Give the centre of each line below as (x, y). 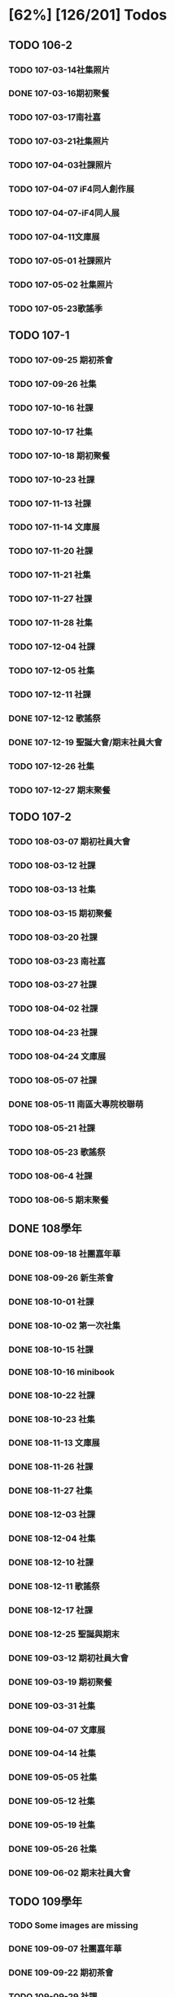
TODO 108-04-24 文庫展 (57, 1056)
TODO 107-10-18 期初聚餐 (59, 455)
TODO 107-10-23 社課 (52, 480)
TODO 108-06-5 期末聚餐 (59, 1200)
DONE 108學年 (45, 1229)
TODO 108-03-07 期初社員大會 (70, 841)
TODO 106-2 (41, 45)
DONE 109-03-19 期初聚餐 (60, 1682)
